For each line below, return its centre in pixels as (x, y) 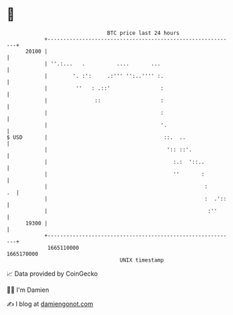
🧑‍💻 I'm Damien (28, 290)
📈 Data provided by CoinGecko (52, 274)
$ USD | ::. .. (96, 137)
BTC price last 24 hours (143, 33)
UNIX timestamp (142, 260)
